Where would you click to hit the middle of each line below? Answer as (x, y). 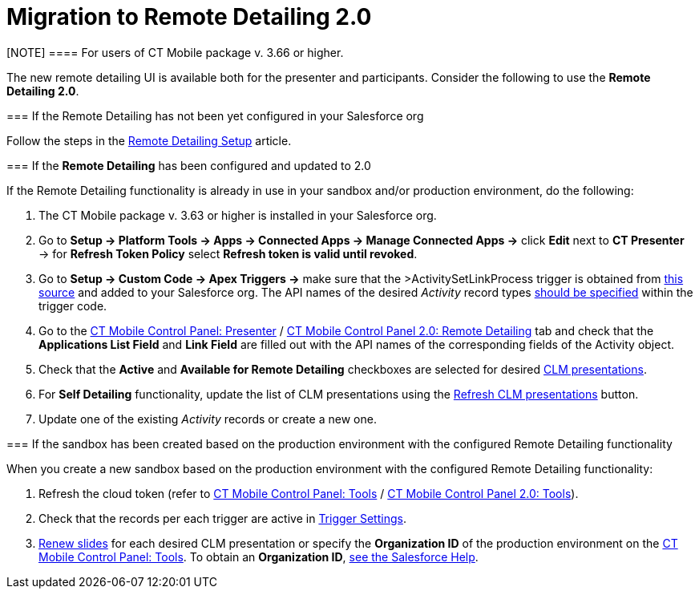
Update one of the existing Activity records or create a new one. (208, 419)
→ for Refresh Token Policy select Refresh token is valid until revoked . (228, 253)
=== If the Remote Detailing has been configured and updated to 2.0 (189, 165)
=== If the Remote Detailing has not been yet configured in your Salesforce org (215, 115)
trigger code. (73, 306)
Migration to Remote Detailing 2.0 (189, 17)
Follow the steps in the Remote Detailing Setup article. (149, 140)
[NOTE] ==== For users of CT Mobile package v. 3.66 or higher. (175, 52)
